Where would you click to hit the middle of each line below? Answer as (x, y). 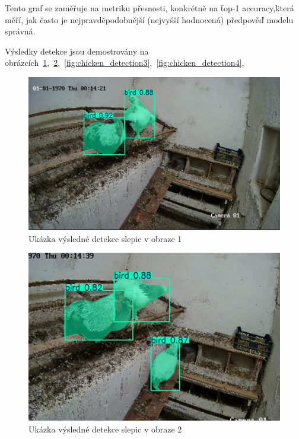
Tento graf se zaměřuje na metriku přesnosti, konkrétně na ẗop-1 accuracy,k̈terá (149, 8)
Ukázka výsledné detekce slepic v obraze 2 (105, 429)
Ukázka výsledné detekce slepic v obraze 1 (105, 238)
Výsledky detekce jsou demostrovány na (77, 51)
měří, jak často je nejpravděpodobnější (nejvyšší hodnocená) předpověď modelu (149, 19)
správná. (20, 31)
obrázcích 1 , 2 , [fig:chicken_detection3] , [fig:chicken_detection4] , (125, 63)
